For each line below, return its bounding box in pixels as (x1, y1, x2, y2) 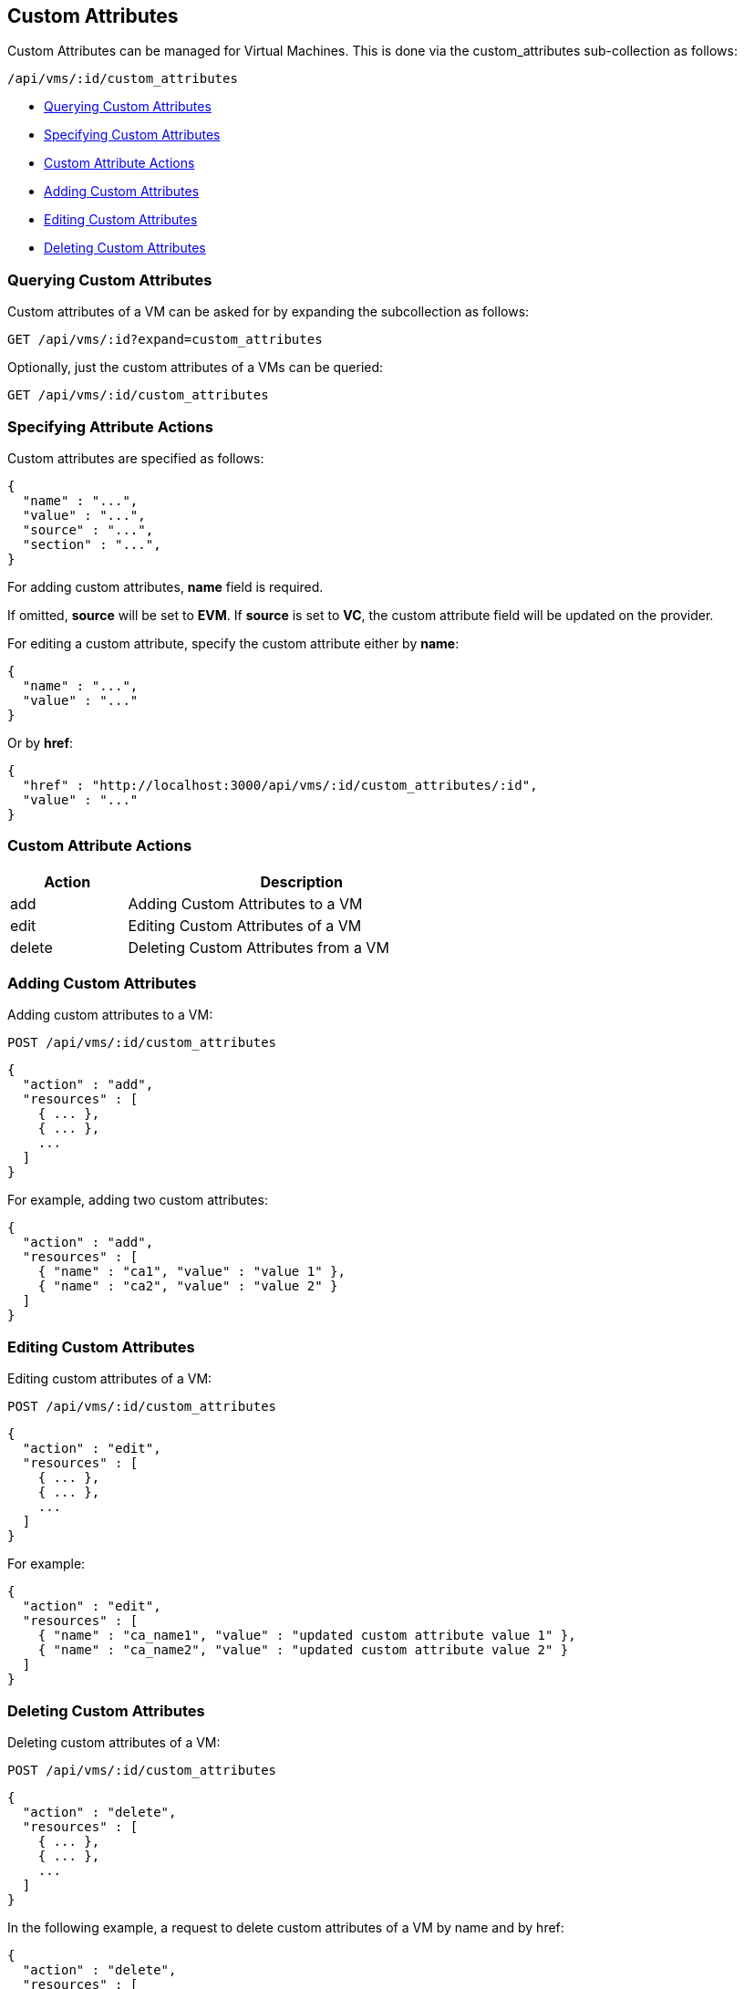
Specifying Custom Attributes (44, 127, 221, 143)
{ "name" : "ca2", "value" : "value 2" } (37, 1279, 338, 1294)
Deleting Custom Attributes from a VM (128, 938, 389, 957)
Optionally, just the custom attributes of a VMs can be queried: (7, 359, 384, 376)
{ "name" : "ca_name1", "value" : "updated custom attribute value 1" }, (37, 1628, 576, 1643)
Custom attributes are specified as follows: (7, 450, 264, 466)
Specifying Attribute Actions (7, 417, 213, 436)
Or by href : (7, 734, 74, 751)
